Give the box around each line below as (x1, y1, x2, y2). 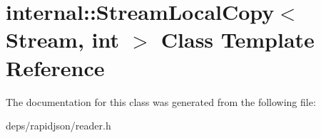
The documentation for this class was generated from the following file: (6, 94, 316, 109)
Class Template (160, 25, 315, 54)
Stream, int (6, 25, 120, 54)
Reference (6, 53, 105, 82)
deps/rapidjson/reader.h (6, 118, 111, 133)
